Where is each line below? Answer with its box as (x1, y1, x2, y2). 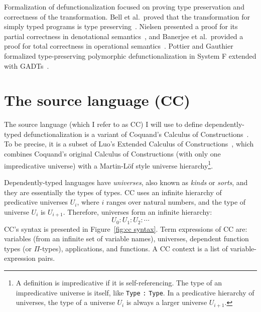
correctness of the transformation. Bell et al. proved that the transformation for (4, 11, 250, 22)
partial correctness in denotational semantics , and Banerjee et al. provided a (4, 31, 243, 41)
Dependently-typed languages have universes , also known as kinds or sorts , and (4, 177, 248, 187)
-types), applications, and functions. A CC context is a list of (40, 243, 228, 253)
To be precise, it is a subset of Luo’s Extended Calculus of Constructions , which (4, 138, 254, 149)
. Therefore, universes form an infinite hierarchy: (63, 206, 212, 217)
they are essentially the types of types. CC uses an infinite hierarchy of (4, 187, 222, 197)
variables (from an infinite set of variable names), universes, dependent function (4, 233, 249, 244)
